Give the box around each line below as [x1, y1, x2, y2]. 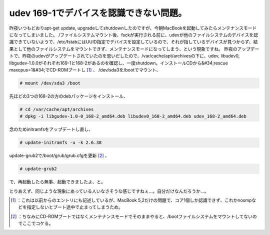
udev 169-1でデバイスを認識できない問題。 [9, 7, 187, 18]
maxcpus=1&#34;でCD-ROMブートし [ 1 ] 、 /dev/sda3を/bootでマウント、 [9, 66, 161, 72]
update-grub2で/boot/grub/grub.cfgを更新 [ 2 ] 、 [9, 152, 110, 158]
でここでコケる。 [18, 220, 53, 226]
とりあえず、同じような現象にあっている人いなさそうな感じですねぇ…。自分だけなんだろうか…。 [9, 188, 209, 194]
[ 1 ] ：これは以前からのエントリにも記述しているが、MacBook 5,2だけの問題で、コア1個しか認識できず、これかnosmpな [10, 197, 256, 203]
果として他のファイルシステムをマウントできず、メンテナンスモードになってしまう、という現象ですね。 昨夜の [9, 45, 237, 52]
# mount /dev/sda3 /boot [19, 80, 81, 86]
